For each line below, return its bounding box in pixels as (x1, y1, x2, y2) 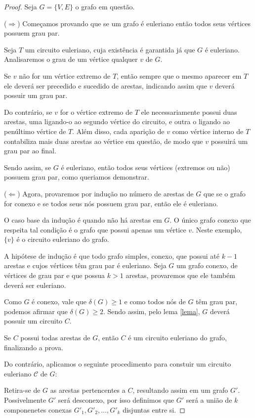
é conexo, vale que (32, 296, 86, 307)
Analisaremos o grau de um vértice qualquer (4, 54, 138, 64)
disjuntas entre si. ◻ (123, 404, 185, 415)
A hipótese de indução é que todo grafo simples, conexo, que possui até (4, 250, 219, 261)
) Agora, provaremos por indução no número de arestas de (17, 188, 194, 198)
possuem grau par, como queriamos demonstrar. (4, 172, 149, 182)
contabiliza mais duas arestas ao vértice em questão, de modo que (4, 136, 203, 146)
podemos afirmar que (4, 306, 68, 316)
